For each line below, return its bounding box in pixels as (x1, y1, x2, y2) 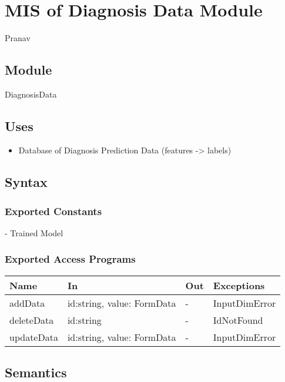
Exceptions (213, 278, 265, 292)
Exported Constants (5, 203, 102, 218)
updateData (9, 330, 58, 344)
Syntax (5, 173, 48, 191)
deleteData (9, 313, 54, 327)
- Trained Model (5, 226, 63, 239)
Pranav (5, 31, 31, 43)
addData (9, 296, 45, 310)
